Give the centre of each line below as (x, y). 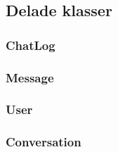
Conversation (44, 142)
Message (30, 77)
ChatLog (31, 45)
